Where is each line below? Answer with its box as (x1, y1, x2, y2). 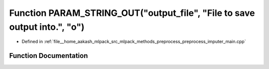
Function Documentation (9, 52, 88, 60)
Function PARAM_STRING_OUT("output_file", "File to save (9, 7, 255, 18)
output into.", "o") (9, 21, 85, 32)
